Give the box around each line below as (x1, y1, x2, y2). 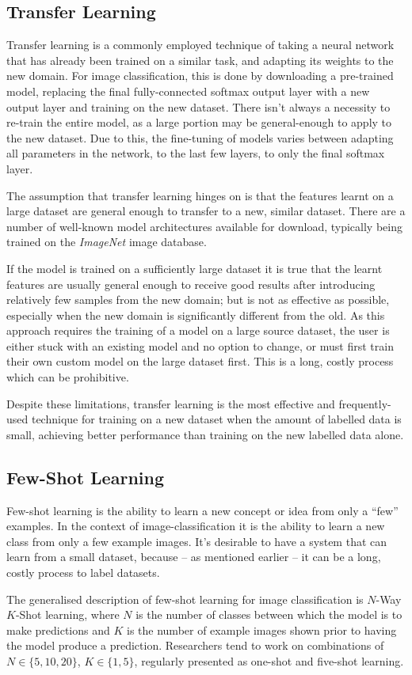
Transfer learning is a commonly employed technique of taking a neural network (6, 36, 395, 53)
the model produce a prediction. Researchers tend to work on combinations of (6, 637, 384, 654)
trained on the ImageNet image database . (6, 233, 207, 250)
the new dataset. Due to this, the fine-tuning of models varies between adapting (6, 129, 394, 146)
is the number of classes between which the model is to (135, 606, 402, 623)
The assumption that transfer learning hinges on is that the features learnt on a (6, 187, 394, 203)
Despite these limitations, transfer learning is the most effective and (6, 395, 335, 411)
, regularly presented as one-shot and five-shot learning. (134, 653, 404, 669)
